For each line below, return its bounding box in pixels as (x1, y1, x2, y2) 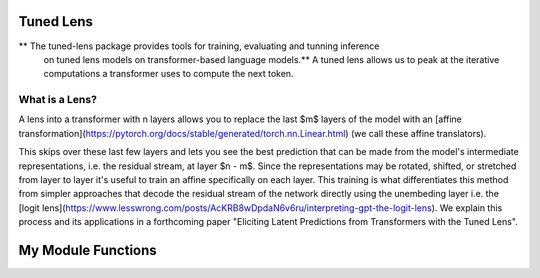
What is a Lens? (18, 93, 97, 107)
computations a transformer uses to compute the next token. (43, 68, 294, 80)
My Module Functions (18, 241, 157, 259)
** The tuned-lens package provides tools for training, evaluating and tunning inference (18, 40, 380, 52)
